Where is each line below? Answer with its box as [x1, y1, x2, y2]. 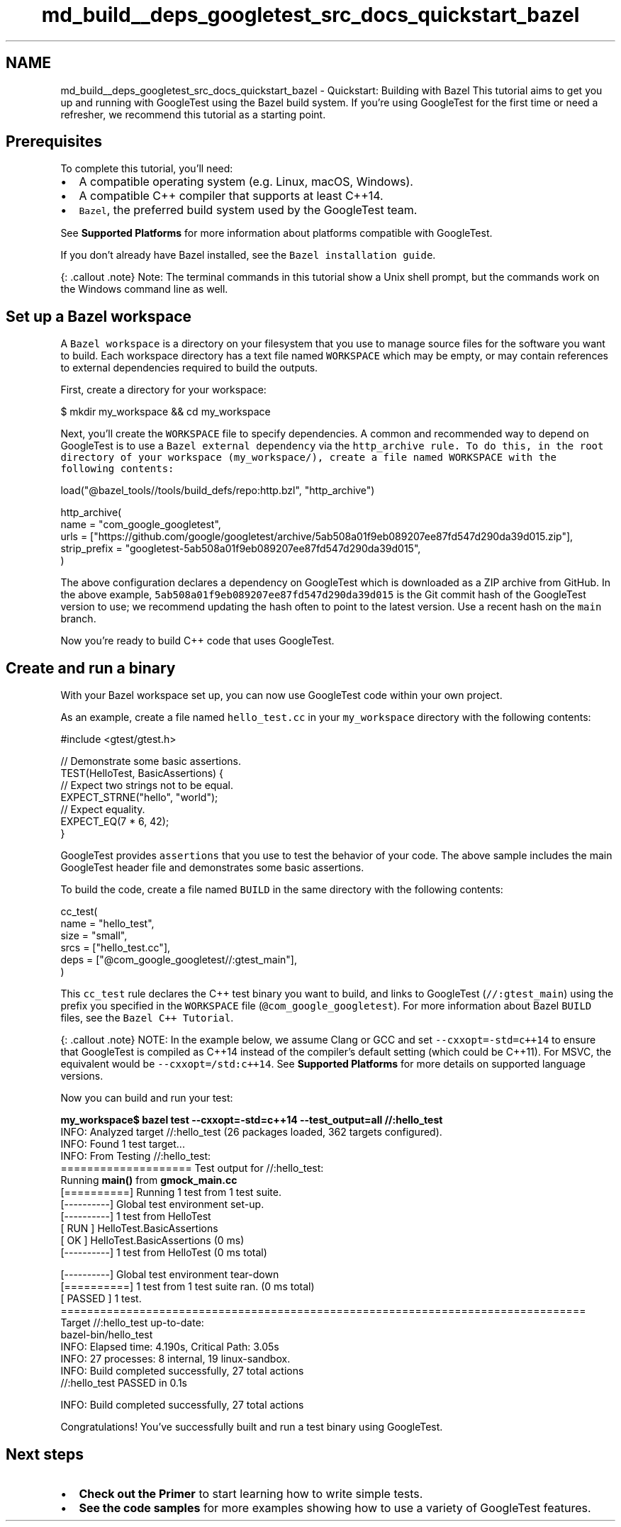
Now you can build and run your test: [60, 1092, 233, 1104]
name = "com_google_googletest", [60, 518, 221, 531]
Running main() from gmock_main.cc [60, 1174, 237, 1187]
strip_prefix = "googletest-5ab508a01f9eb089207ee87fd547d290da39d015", [60, 542, 421, 555]
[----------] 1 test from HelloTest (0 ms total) [60, 1246, 267, 1259]
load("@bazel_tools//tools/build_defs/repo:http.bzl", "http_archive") [60, 484, 375, 497]
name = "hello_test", [60, 917, 155, 930]
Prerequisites [6, 133, 102, 151]
